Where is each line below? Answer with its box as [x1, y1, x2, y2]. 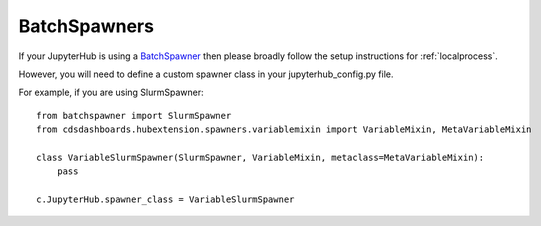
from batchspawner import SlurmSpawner [36, 110, 232, 121]
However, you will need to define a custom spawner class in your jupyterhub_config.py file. [18, 68, 394, 80]
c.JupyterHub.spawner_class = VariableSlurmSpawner [36, 194, 295, 205]
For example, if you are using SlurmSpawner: [18, 86, 204, 99]
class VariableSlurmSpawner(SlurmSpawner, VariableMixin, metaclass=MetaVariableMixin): [36, 151, 485, 163]
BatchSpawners [18, 15, 155, 37]
